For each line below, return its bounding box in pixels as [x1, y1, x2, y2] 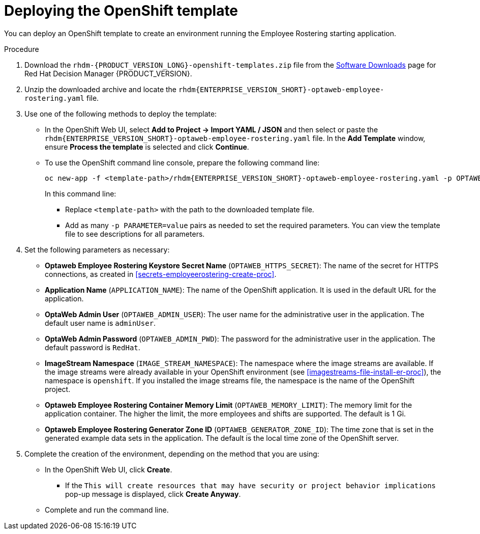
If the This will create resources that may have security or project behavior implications [65, 481, 436, 490]
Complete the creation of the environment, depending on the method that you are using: [24, 449, 319, 458]
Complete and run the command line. [45, 505, 169, 514]
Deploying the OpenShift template [4, 2, 238, 19]
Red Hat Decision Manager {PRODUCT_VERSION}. [24, 69, 192, 78]
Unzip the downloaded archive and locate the [24, 85, 176, 94]
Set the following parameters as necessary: [24, 245, 170, 254]
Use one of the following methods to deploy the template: [24, 109, 217, 118]
